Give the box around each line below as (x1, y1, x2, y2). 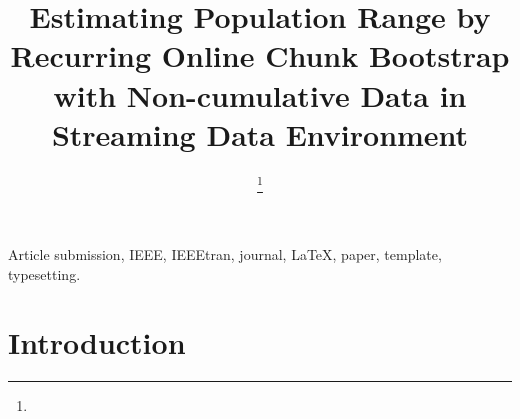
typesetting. (8, 263, 81, 284)
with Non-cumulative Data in (53, 74, 467, 115)
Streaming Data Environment (51, 113, 469, 154)
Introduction (8, 322, 186, 363)
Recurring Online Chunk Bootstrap (10, 35, 510, 76)
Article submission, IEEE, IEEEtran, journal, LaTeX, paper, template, (8, 244, 442, 265)
